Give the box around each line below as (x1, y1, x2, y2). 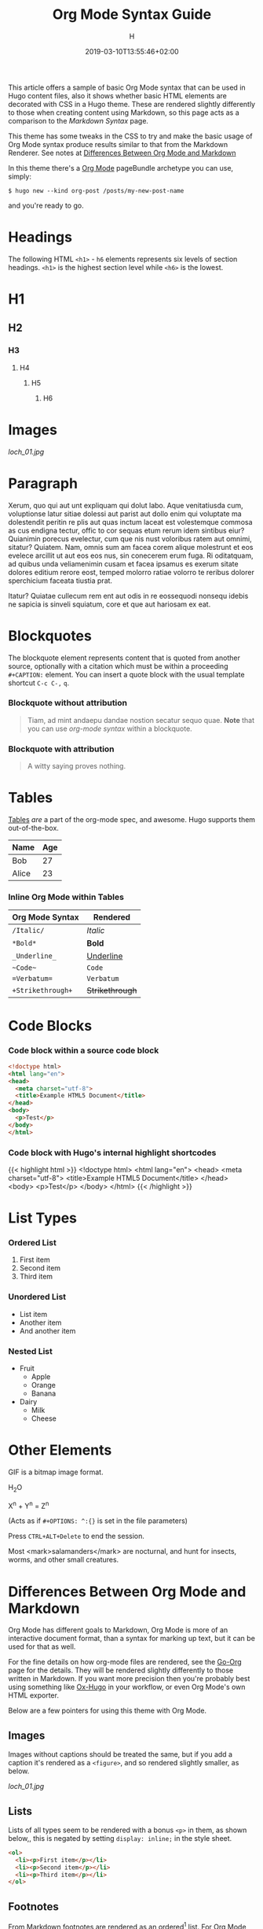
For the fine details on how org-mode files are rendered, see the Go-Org (8, 1658, 242, 1667)
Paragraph (8, 474, 79, 492)
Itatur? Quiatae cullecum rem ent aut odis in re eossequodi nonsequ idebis (8, 591, 249, 600)
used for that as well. (8, 1642, 76, 1651)
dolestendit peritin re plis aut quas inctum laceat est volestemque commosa (8, 517, 253, 526)
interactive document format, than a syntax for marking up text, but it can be (8, 1634, 255, 1643)
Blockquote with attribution (8, 743, 115, 754)
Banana (31, 1389, 57, 1398)
